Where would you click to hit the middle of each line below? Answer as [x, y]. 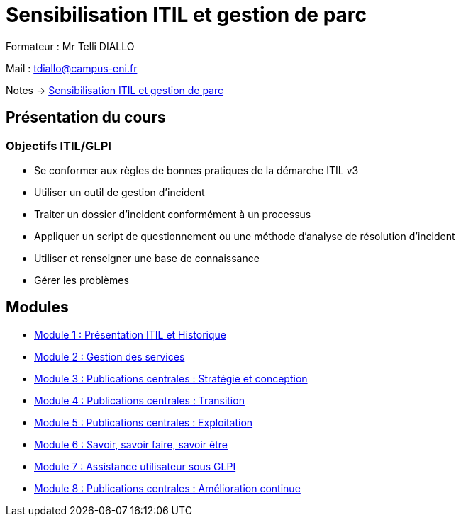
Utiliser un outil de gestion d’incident [120, 192]
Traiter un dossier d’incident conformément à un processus [173, 214]
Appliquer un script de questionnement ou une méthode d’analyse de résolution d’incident [245, 236]
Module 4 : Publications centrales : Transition [139, 400]
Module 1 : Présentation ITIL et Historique [130, 334]
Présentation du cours [86, 118]
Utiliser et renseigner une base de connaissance [147, 258]
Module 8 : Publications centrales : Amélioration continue [167, 488]
